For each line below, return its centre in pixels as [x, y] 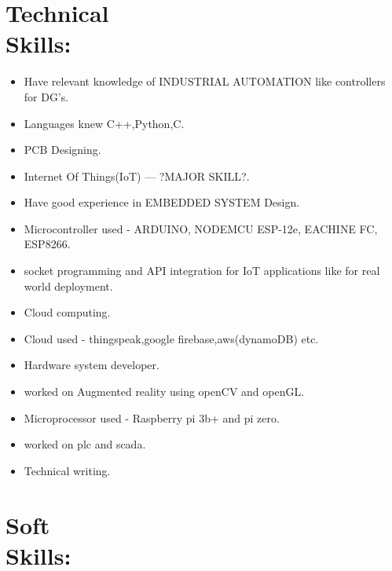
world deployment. [68, 285]
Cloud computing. [67, 312]
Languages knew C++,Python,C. [104, 123]
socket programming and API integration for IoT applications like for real [202, 271]
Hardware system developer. [92, 365]
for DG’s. [46, 96]
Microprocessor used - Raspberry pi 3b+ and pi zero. [152, 417]
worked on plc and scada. [85, 444]
